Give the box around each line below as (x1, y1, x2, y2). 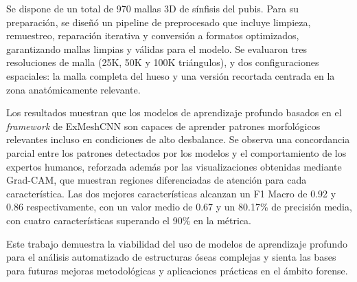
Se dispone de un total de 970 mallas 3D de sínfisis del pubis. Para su (6, 1, 299, 15)
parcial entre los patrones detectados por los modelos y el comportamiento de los (6, 145, 347, 160)
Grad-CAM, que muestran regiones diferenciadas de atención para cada (6, 173, 307, 187)
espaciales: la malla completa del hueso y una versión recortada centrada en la (6, 68, 335, 83)
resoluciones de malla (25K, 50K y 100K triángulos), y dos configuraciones (6, 55, 319, 69)
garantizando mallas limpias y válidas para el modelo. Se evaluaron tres (6, 41, 307, 56)
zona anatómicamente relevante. (6, 82, 141, 96)
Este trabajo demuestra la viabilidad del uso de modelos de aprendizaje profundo (6, 236, 347, 250)
